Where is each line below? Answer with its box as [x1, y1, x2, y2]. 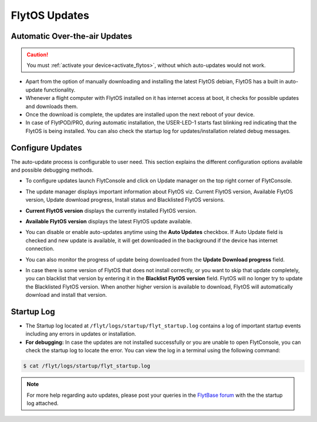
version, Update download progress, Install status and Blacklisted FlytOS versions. [25, 196, 225, 203]
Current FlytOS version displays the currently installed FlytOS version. [25, 207, 197, 214]
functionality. [43, 86, 76, 93]
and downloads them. [25, 103, 79, 110]
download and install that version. [25, 292, 107, 299]
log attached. [26, 400, 59, 407]
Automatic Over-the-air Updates [11, 31, 133, 41]
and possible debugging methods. [11, 166, 94, 173]
